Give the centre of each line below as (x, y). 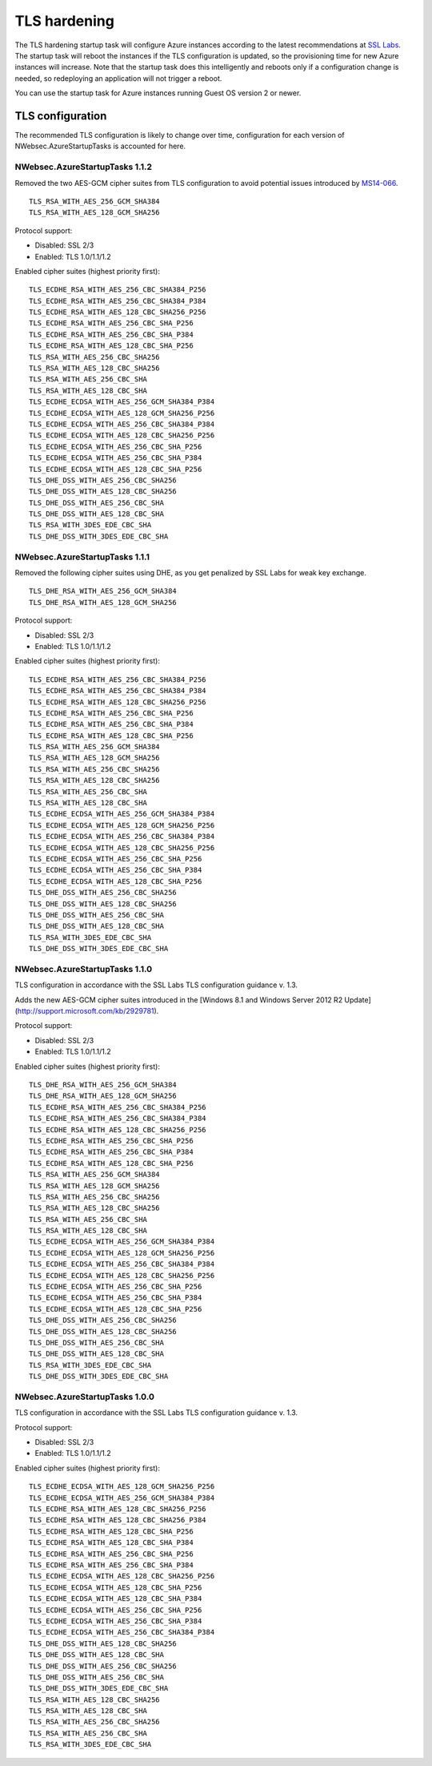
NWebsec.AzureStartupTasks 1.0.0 (85, 1397)
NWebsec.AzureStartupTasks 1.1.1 (82, 557)
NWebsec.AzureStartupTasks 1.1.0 (83, 969)
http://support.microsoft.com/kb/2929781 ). (88, 1011)
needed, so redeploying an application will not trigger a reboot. (118, 78)
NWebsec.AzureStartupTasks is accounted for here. (100, 146)
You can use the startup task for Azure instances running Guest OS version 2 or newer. (158, 93)
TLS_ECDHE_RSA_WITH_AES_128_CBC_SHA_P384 (111, 1543)
